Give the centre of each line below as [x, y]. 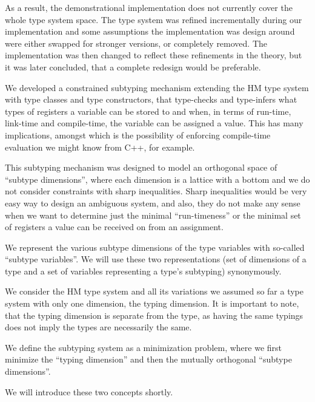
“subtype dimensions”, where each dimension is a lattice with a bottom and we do [157, 179]
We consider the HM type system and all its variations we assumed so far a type [154, 291]
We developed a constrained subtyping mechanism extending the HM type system [157, 87]
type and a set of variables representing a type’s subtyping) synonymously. [143, 271]
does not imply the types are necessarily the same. [98, 327]
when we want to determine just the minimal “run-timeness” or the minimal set [153, 215]
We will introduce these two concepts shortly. [89, 391]
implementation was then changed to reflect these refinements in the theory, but [154, 55]
